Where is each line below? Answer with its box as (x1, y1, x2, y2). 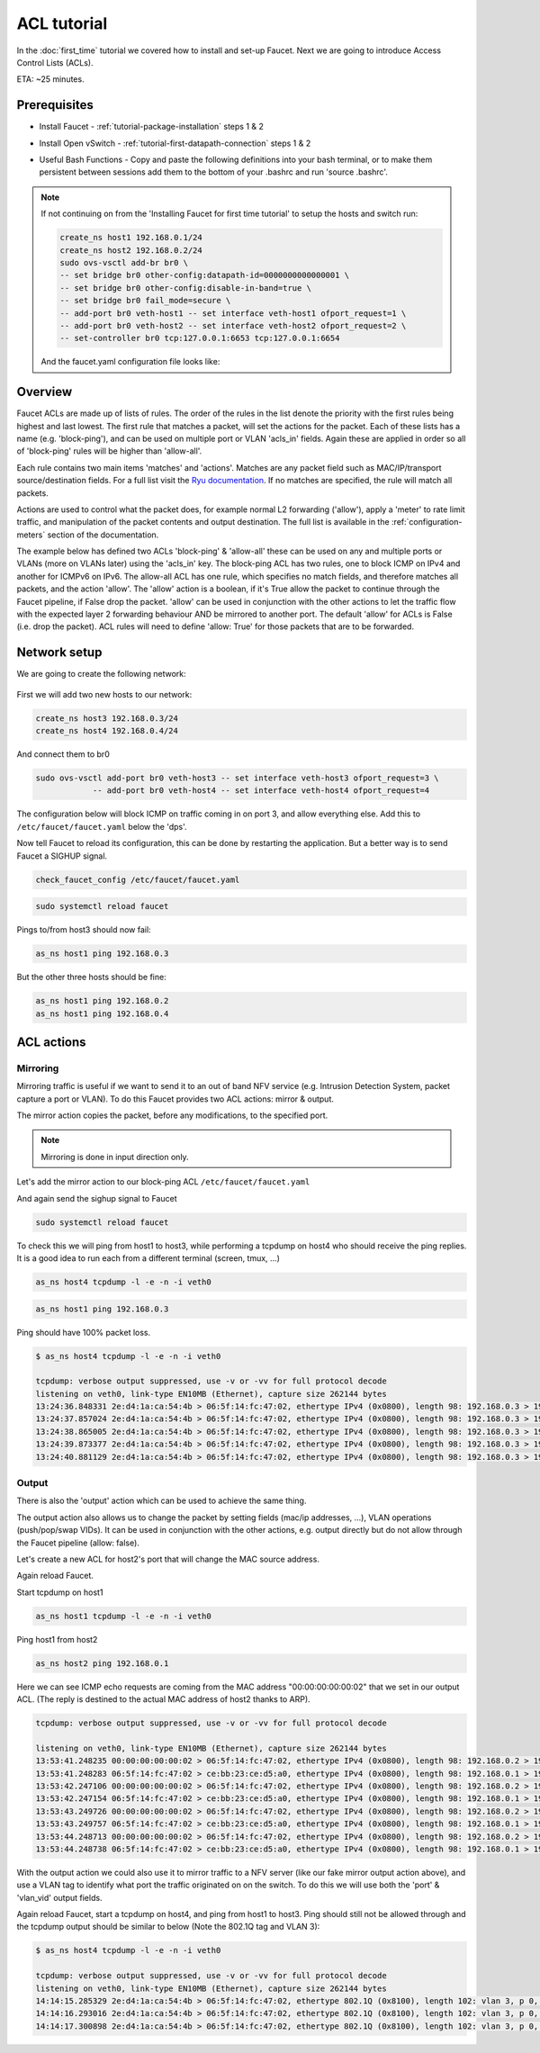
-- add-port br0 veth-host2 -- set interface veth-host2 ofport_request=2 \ (59, 320, 407, 330)
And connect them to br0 (16, 749, 110, 760)
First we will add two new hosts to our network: (16, 689, 193, 699)
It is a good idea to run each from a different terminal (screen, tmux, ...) (16, 1252, 281, 1264)
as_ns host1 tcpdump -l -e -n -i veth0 (35, 1611, 211, 1621)
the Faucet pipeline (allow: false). (16, 1537, 139, 1548)
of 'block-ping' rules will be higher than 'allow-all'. (16, 446, 202, 456)
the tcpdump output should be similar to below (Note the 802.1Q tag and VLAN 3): (16, 1922, 320, 1932)
